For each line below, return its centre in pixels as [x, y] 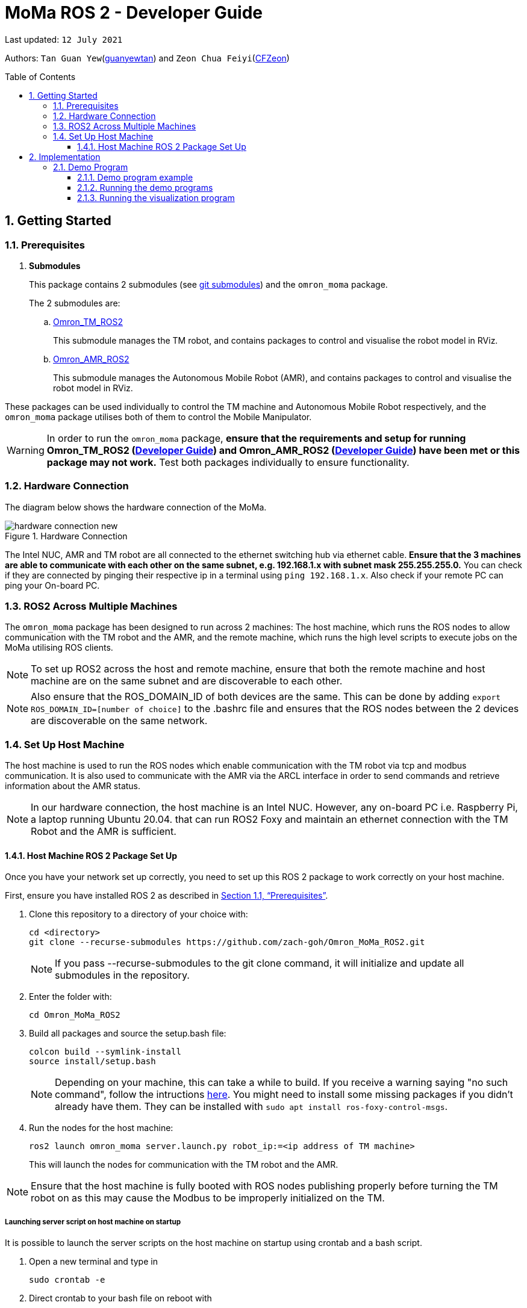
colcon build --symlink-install [105, 1052]
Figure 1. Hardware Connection [66, 536]
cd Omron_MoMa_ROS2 [75, 1015]
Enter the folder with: [70, 997]
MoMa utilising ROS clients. [59, 648]
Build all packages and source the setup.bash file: [128, 1034]
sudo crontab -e [67, 1280]
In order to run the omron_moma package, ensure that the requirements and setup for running [256, 438]
